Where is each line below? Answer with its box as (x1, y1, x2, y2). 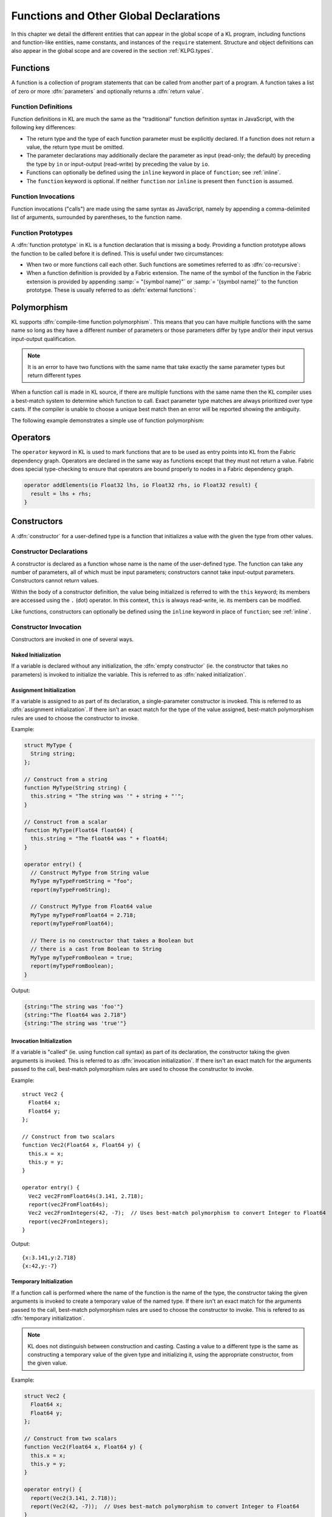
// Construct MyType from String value (30, 869, 149, 876)
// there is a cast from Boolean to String (30, 945, 162, 953)
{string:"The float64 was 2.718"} (24, 1011, 127, 1018)
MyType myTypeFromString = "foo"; (30, 877, 134, 885)
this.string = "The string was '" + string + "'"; (30, 792, 185, 800)
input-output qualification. (11, 335, 76, 342)
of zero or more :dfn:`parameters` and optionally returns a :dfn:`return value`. (11, 87, 204, 95)
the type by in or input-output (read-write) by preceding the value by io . (26, 160, 210, 167)
